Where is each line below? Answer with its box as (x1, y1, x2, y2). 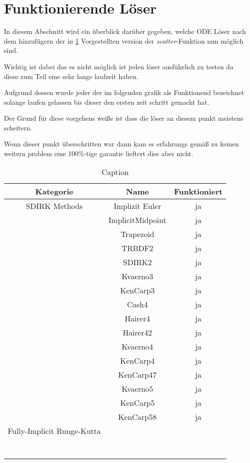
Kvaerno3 (122, 270, 154, 282)
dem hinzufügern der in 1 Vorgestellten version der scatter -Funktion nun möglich (4, 35, 244, 46)
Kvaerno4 (122, 340, 154, 352)
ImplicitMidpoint (109, 214, 167, 225)
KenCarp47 (118, 368, 157, 380)
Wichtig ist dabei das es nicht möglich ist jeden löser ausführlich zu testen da (4, 61, 234, 71)
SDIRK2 (123, 256, 152, 268)
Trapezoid (120, 228, 155, 239)
